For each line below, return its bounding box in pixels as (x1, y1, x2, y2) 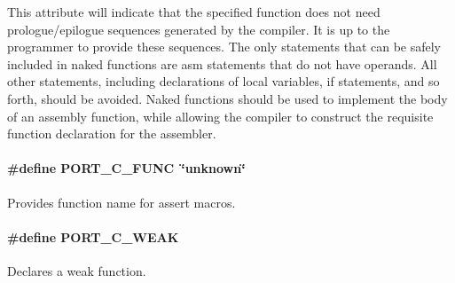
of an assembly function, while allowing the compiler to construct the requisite (7, 106, 434, 125)
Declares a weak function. (7, 261, 146, 279)
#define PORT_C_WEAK (7, 227, 179, 246)
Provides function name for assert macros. (7, 193, 236, 211)
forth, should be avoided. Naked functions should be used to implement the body (7, 89, 448, 107)
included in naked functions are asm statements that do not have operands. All (7, 54, 437, 73)
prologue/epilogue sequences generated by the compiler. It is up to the (7, 20, 390, 38)
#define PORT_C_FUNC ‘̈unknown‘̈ (7, 159, 246, 177)
